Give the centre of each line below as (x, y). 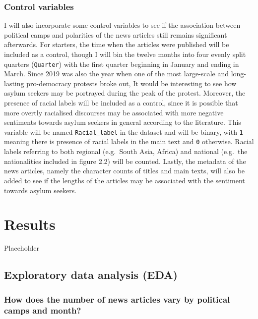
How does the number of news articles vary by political (117, 299)
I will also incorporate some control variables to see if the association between (122, 25)
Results (30, 224)
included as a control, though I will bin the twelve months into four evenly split (125, 54)
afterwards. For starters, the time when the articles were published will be (117, 44)
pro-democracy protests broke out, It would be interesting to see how (131, 83)
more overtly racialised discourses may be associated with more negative (114, 112)
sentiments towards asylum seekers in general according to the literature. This (123, 122)
